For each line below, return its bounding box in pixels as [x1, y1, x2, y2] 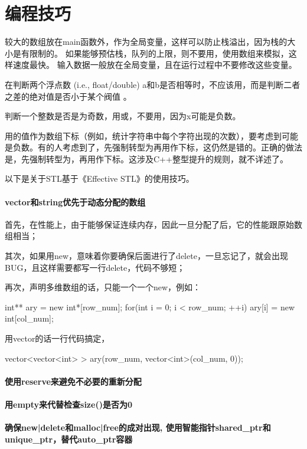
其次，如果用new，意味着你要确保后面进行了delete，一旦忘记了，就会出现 [5, 250, 288, 262]
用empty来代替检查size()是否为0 [5, 398, 132, 410]
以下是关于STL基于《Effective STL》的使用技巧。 [5, 172, 194, 185]
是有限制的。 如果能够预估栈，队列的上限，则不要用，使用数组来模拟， [12, 47, 289, 59]
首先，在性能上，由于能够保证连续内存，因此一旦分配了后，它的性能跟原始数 [5, 218, 302, 230]
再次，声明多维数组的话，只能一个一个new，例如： [5, 281, 201, 293]
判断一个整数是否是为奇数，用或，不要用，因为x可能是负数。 [5, 110, 241, 122]
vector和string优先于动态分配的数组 [5, 195, 146, 208]
